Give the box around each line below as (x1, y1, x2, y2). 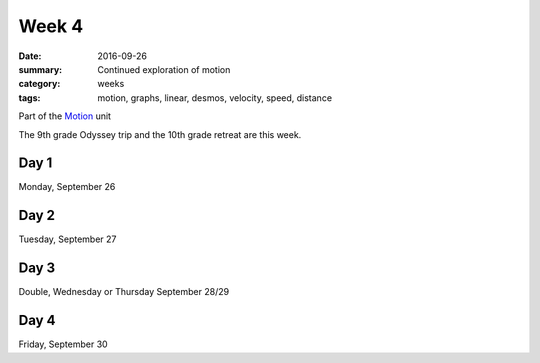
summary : (18, 63, 63, 75)
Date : (18, 50, 42, 62)
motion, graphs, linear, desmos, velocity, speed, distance (97, 91, 333, 104)
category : (18, 78, 61, 90)
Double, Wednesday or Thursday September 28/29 (18, 286, 230, 298)
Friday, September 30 (18, 338, 109, 350)
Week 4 (18, 15, 84, 37)
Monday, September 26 (18, 181, 116, 193)
